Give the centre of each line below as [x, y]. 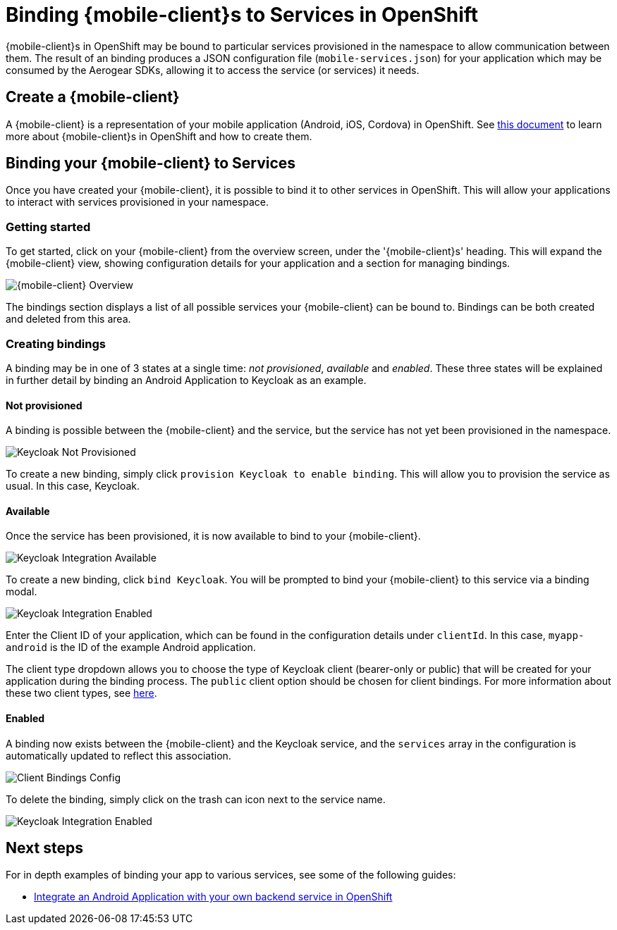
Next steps [44, 848]
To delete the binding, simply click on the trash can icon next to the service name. [196, 799]
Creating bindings [56, 343]
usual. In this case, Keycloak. [73, 486]
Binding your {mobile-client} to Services [151, 163]
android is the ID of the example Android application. [131, 647]
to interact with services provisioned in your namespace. [138, 202]
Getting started [48, 227]
